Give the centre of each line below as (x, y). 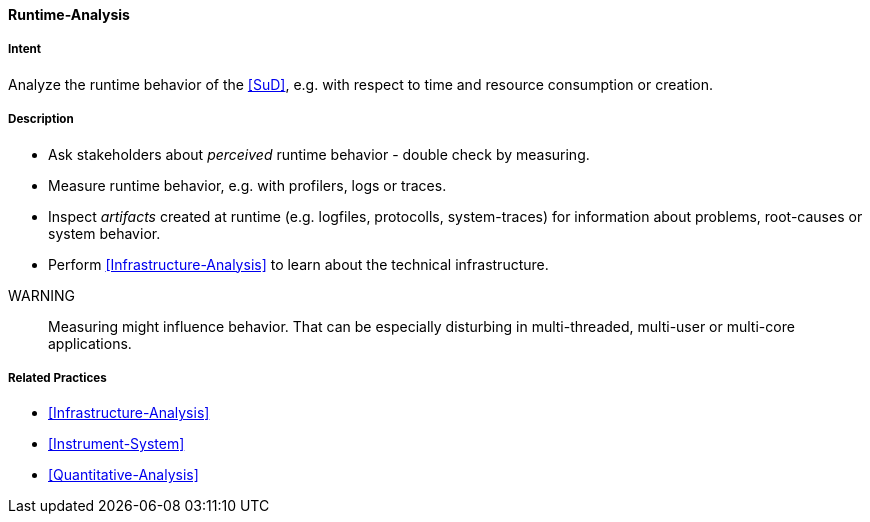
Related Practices (57, 377)
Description (41, 119)
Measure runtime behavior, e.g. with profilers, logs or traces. (247, 185)
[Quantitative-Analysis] (123, 475)
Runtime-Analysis (69, 14)
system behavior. (104, 233)
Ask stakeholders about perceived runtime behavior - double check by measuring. (319, 154)
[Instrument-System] (116, 444)
